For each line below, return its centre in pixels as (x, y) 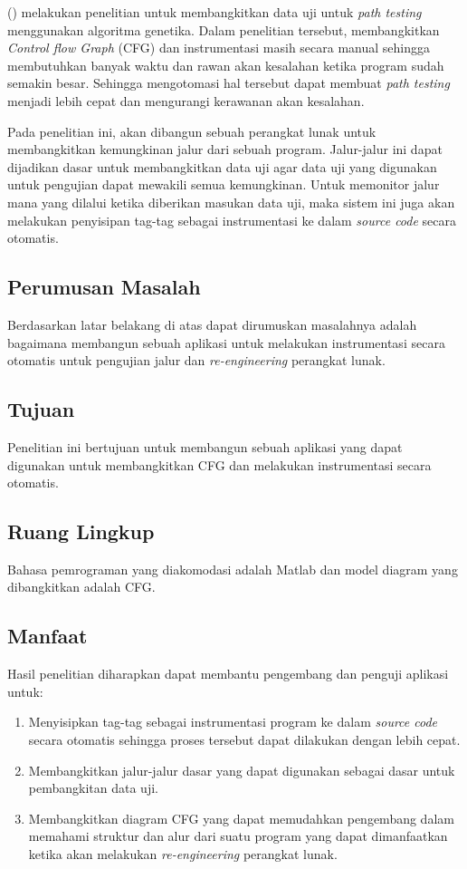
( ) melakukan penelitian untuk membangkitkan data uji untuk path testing (214, 12)
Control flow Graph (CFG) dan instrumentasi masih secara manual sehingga (219, 48)
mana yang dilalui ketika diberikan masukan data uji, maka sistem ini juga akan (231, 202)
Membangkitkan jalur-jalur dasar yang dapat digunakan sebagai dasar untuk (242, 770)
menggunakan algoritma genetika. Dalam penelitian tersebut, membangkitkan (224, 29)
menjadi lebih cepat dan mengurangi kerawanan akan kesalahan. (186, 100)
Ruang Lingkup (81, 531)
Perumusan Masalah (104, 287)
